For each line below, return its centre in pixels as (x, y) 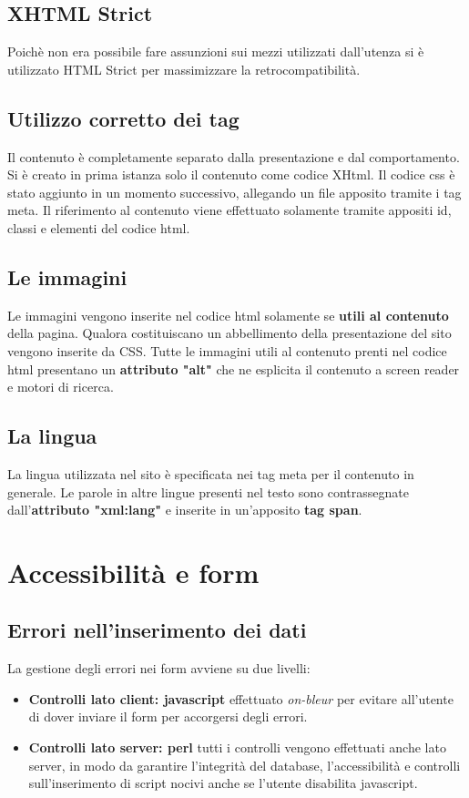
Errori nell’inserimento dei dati (157, 630)
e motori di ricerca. (61, 387)
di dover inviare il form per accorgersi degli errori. (168, 716)
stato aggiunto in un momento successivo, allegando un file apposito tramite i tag (234, 192)
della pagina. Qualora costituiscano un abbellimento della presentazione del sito (229, 333)
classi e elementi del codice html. (99, 227)
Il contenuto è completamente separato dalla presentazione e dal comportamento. (234, 156)
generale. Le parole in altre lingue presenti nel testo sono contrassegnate (208, 491)
